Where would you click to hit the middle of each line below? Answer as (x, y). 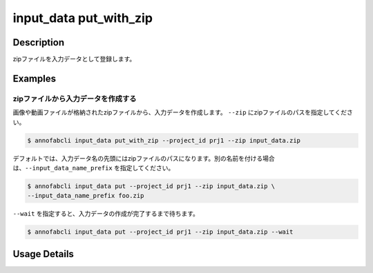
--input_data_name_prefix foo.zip (86, 196)
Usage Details (43, 254)
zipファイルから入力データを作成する (75, 99)
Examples (35, 78)
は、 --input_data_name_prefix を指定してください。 (94, 168)
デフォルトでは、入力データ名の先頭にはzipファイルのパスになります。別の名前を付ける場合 (144, 158)
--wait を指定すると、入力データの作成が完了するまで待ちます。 (106, 214)
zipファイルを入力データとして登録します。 (74, 59)
